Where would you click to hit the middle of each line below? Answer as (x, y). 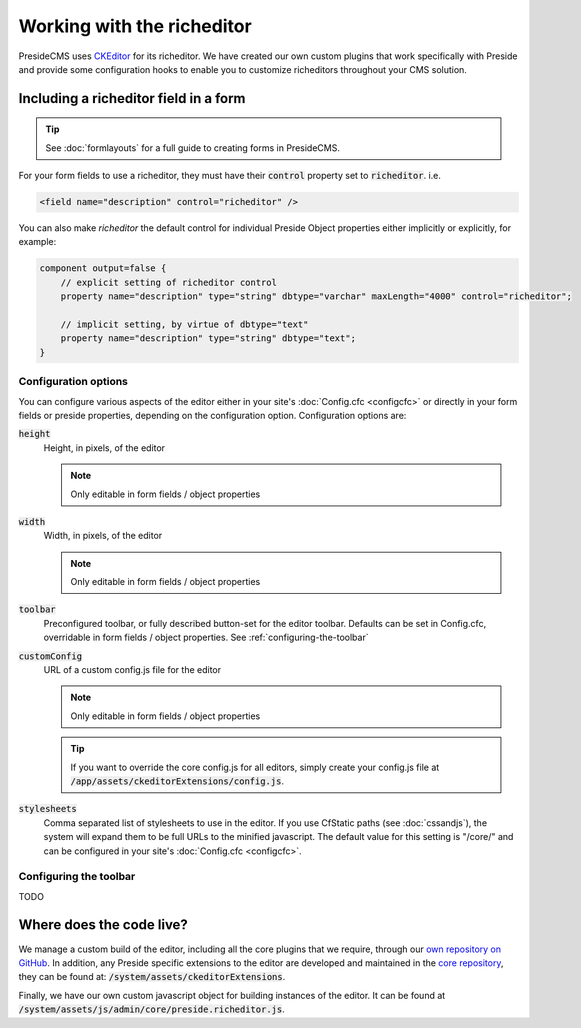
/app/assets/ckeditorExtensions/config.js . (177, 781)
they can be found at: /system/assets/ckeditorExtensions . (152, 977)
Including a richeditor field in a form (132, 98)
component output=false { (103, 268)
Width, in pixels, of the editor (103, 536)
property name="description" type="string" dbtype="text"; (208, 338)
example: (37, 242)
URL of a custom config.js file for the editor (132, 670)
